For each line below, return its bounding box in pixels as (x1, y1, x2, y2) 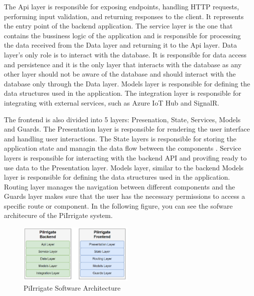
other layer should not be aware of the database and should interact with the (4, 69, 236, 79)
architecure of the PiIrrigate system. (4, 210, 113, 220)
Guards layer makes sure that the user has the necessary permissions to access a (4, 191, 245, 201)
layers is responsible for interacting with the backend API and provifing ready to (4, 152, 247, 162)
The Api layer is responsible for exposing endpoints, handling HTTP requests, (4, 1, 239, 11)
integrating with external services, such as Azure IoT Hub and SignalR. (4, 97, 220, 108)
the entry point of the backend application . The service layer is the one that (4, 21, 233, 31)
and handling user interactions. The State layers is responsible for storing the (4, 133, 236, 143)
